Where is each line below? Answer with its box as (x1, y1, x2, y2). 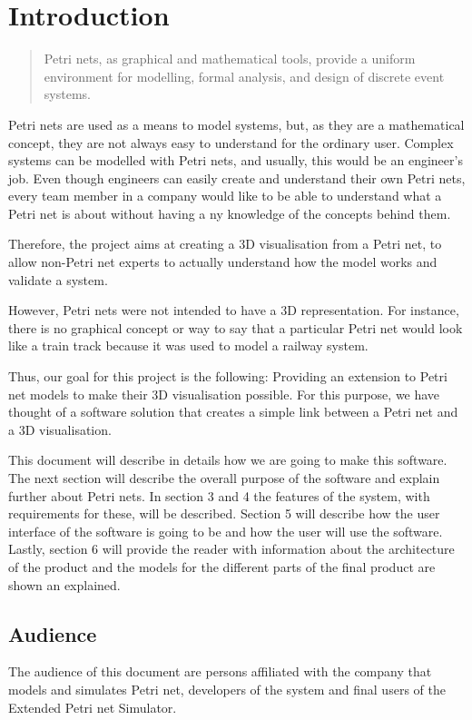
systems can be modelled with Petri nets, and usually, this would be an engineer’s (8, 151, 463, 170)
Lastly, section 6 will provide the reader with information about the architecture (8, 539, 455, 558)
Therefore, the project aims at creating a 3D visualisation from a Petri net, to (8, 234, 442, 253)
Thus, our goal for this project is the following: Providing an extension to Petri (8, 367, 447, 386)
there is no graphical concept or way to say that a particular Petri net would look (8, 318, 463, 337)
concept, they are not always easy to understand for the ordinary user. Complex (8, 133, 454, 152)
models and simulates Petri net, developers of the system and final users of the (8, 679, 446, 698)
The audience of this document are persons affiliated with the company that (8, 662, 432, 681)
